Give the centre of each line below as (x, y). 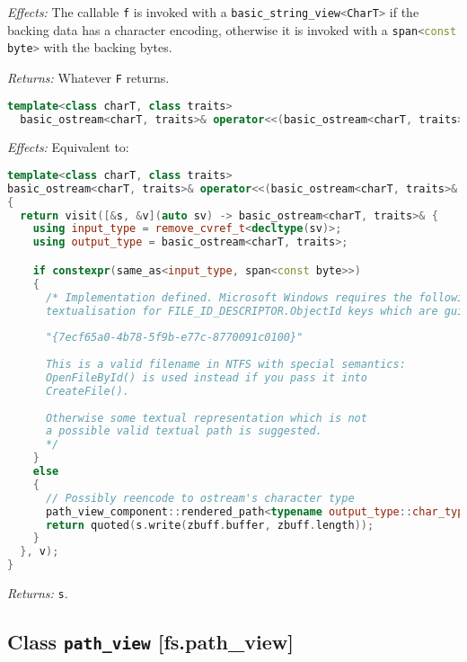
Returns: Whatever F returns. (88, 77)
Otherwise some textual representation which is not (206, 418)
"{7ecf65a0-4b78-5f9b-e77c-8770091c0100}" (174, 338)
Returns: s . (38, 593)
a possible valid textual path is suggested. (184, 431)
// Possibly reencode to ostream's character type (200, 498)
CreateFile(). (88, 391)
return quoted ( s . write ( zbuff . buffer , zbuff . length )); (210, 525)
